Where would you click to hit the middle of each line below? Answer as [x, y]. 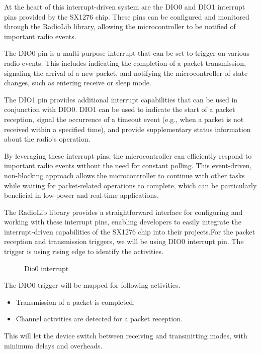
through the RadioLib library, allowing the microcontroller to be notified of [120, 26]
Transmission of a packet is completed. [75, 302]
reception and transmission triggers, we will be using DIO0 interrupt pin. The [124, 241]
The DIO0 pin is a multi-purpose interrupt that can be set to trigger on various [127, 53]
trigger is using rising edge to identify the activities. [84, 251]
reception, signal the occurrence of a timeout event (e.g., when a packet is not [124, 119]
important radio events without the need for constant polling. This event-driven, [128, 165]
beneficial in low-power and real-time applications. [81, 195]
